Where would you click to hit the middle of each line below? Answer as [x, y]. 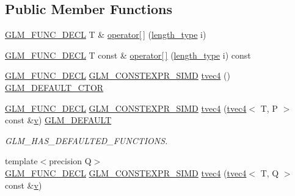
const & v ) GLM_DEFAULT [58, 120]
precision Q [70, 161]
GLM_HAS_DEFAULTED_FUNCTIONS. [86, 140]
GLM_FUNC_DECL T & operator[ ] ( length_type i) [106, 34]
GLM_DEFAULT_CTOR [54, 87]
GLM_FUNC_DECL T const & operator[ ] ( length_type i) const [128, 55]
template [21, 161]
